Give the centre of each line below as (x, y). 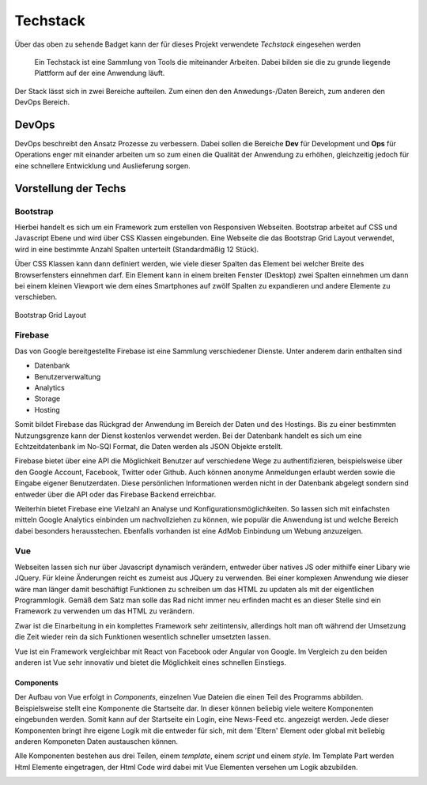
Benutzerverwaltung (68, 376)
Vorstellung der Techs (70, 189)
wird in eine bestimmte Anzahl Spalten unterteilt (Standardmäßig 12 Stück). (137, 249)
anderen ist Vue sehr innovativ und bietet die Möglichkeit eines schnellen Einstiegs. (150, 662)
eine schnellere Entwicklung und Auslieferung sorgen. (103, 165)
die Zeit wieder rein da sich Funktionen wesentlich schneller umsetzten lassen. (143, 637)
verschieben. (36, 297)
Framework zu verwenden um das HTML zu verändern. (105, 611)
